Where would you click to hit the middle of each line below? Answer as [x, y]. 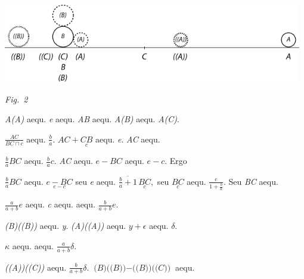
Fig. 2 [16, 99]
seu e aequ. [96, 181]
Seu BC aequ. [253, 181]
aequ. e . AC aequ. [128, 139]
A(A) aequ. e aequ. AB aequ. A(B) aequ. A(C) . [92, 119]
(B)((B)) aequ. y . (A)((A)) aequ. [66, 226]
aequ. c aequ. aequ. [60, 204]
